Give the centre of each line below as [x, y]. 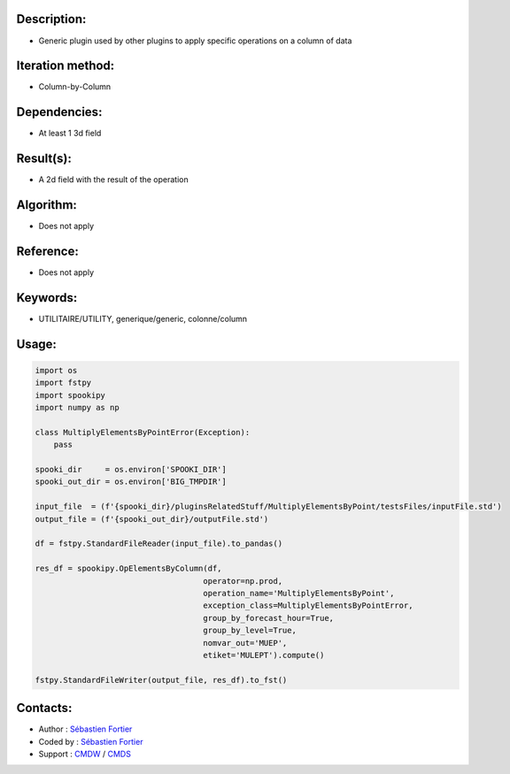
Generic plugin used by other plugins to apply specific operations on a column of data [195, 41]
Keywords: [47, 298]
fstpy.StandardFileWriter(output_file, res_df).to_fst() [161, 680]
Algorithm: [46, 205]
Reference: [47, 251]
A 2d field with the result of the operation [114, 180]
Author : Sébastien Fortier [85, 729]
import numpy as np [77, 408]
